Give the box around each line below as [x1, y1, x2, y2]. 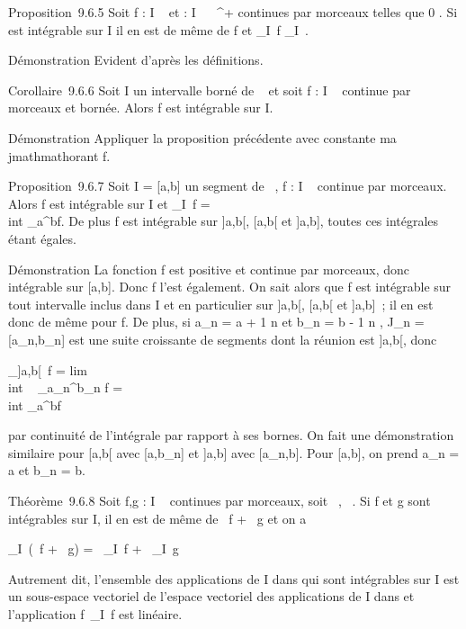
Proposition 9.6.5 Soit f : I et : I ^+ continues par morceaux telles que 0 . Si [8, 3, 458, 21]
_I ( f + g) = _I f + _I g [8, 539, 179, 558]
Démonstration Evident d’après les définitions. [8, 50, 264, 69]
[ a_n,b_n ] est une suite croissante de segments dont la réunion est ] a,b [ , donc [8, 329, 437, 348]
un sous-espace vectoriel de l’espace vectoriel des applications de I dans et [8, 587, 415, 606]
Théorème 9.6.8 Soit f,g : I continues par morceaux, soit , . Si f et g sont [8, 491, 431, 510]
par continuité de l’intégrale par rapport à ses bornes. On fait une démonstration [8, 426, 454, 445]
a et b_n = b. [8, 461, 85, 480]
